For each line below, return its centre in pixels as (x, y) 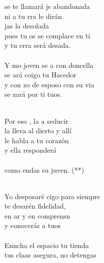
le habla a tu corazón (37, 140)
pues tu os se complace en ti (48, 35)
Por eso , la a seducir (37, 121)
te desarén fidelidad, (35, 206)
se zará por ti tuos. (33, 94)
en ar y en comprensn (37, 215)
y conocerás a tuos (33, 225)
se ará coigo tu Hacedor (41, 75)
